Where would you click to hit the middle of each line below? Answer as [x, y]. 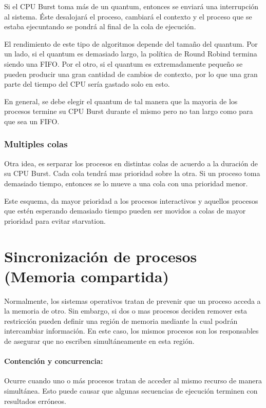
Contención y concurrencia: [54, 361]
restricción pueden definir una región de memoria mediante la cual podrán [121, 320]
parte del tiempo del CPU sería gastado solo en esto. [87, 84]
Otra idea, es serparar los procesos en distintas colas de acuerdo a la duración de [131, 163]
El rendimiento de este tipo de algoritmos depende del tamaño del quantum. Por [131, 43]
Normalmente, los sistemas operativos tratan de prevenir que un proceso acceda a [132, 300]
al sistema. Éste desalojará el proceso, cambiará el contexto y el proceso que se [128, 16]
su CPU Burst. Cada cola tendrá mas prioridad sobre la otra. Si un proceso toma [132, 173]
